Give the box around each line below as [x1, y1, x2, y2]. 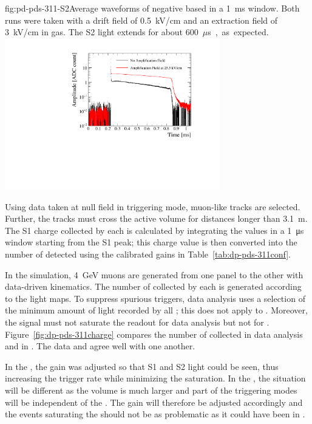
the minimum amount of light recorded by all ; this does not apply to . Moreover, [5, 304, 308, 316]
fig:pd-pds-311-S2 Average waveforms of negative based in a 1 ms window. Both [5, 2, 300, 14]
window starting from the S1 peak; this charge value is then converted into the [5, 236, 297, 248]
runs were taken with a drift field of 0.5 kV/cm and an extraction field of [5, 13, 278, 26]
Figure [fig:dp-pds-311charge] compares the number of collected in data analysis [5, 327, 303, 340]
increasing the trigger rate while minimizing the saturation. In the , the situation [5, 372, 306, 385]
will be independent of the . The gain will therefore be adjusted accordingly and [5, 395, 303, 408]
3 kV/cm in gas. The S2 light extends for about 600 [5, 26, 198, 38]
